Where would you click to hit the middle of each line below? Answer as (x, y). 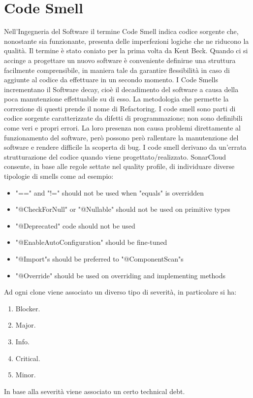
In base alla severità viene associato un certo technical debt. (95, 391)
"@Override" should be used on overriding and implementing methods (121, 275)
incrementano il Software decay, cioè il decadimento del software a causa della (121, 89)
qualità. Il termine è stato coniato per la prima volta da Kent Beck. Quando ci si (126, 50)
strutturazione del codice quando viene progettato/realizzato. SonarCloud (115, 156)
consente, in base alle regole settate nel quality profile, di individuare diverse (119, 166)
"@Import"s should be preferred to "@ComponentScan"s (99, 259)
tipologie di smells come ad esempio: (59, 176)
